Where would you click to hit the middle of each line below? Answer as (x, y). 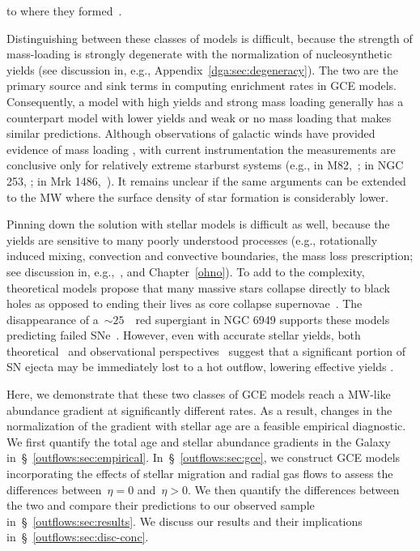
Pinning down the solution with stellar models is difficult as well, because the (198, 224)
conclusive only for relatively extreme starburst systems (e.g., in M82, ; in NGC (205, 165)
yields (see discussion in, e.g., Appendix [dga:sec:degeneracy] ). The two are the (202, 69)
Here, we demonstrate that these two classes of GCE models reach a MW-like (199, 394)
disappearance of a (53, 319)
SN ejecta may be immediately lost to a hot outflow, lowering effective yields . (200, 367)
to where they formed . (64, 11)
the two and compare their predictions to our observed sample (161, 505)
